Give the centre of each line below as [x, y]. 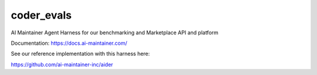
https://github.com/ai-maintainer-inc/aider [62, 65]
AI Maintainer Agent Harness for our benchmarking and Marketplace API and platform [114, 33]
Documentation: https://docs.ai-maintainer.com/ [69, 43]
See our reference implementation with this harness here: [80, 54]
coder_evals [41, 15]
